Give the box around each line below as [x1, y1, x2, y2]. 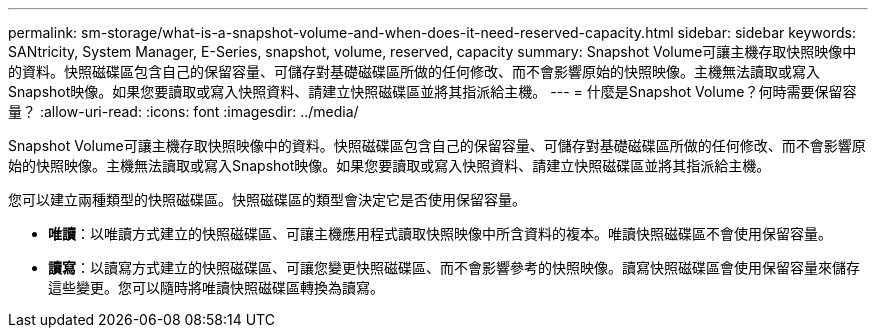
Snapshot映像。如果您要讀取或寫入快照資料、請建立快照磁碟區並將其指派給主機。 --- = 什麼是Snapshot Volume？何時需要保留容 [8, 83, 857, 100]
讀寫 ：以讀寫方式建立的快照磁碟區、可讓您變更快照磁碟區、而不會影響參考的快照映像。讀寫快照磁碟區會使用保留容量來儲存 [48, 259, 860, 276]
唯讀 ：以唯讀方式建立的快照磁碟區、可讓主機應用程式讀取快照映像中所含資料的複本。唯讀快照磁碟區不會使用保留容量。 [48, 225, 832, 242]
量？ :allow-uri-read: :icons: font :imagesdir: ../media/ [8, 103, 359, 120]
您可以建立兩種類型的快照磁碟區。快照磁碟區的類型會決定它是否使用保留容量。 [8, 191, 526, 208]
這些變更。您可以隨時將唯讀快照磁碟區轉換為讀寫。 [48, 279, 384, 296]
